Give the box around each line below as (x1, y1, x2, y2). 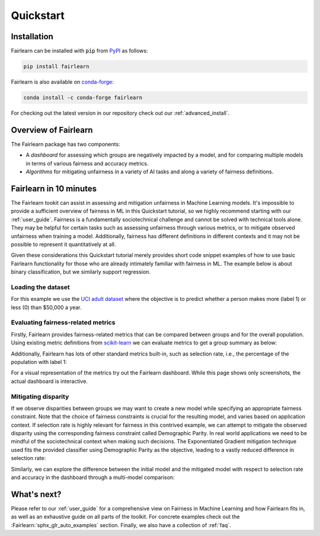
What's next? (11, 489, 62, 499)
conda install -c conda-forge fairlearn (23, 94, 142, 101)
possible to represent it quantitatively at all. (11, 240, 116, 248)
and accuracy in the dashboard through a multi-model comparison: (11, 474, 175, 481)
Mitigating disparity (11, 392, 69, 401)
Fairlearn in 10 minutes (11, 183, 97, 194)
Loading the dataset (11, 283, 71, 291)
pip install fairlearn (23, 63, 89, 70)
